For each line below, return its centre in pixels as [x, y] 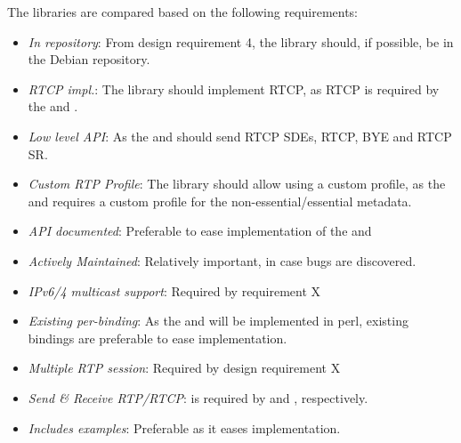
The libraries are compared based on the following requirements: [183, 12]
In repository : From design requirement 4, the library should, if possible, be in [241, 41]
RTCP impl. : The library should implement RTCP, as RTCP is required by [234, 89]
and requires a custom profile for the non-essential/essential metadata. [220, 201]
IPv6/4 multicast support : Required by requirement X [174, 290]
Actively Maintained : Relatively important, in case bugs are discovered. [222, 260]
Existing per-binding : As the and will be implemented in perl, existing [218, 321]
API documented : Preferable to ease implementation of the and [200, 231]
